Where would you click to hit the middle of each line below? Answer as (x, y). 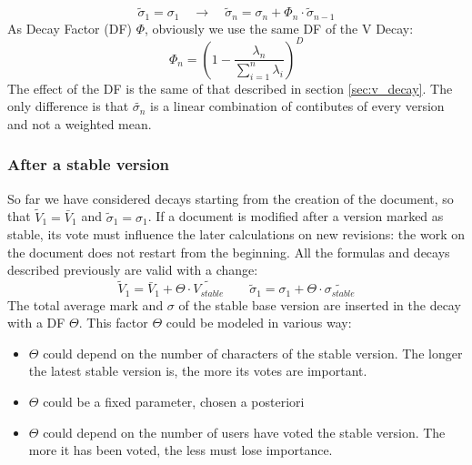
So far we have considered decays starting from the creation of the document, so (231, 198)
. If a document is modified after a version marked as (296, 216)
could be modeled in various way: (259, 323)
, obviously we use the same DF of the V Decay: (279, 28)
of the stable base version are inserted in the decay (320, 304)
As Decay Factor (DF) (70, 28)
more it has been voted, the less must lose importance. (181, 450)
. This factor (113, 323)
